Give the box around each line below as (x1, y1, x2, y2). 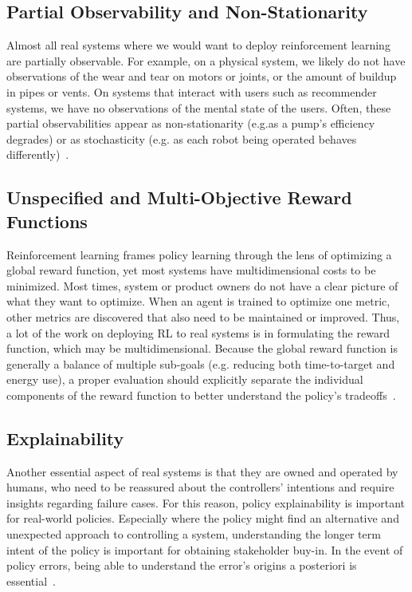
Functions (6, 208, 88, 233)
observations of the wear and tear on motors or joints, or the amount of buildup (6, 68, 397, 85)
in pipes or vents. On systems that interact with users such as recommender (6, 83, 377, 100)
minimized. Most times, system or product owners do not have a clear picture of (6, 277, 398, 294)
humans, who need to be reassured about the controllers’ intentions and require (6, 479, 394, 495)
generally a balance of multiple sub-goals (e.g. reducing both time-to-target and (6, 355, 395, 372)
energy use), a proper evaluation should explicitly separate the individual (6, 371, 363, 388)
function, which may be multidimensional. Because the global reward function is (6, 340, 398, 357)
